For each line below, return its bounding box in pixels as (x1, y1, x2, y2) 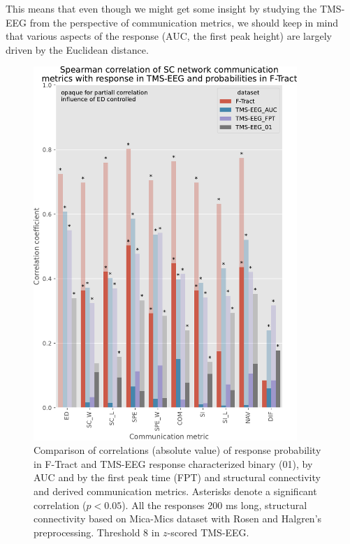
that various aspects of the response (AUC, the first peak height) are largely (6, 29, 332, 43)
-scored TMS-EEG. (167, 524, 249, 539)
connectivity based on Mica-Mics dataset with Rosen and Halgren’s (34, 511, 322, 526)
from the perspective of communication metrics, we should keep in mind (29, 15, 339, 29)
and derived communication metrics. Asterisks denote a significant (34, 483, 317, 498)
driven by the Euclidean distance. (6, 42, 149, 57)
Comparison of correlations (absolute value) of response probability (34, 443, 321, 457)
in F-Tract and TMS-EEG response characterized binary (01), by (34, 456, 313, 471)
